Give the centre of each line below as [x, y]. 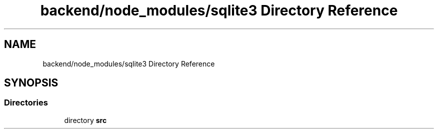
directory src [85, 120]
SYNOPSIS [31, 83]
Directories [26, 103]
